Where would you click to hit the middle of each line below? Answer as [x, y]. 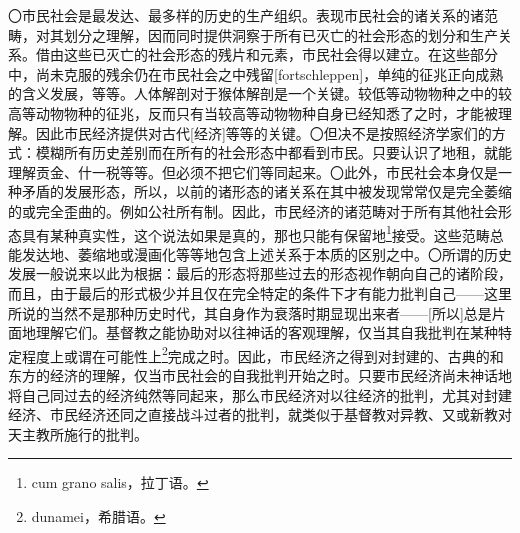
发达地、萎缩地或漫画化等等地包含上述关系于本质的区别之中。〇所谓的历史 [266, 253]
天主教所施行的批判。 [78, 433]
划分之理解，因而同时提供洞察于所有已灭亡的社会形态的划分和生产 [280, 34]
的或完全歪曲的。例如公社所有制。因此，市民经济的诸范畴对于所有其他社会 [253, 210]
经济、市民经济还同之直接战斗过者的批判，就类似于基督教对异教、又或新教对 [260, 414]
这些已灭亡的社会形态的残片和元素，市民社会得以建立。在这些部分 [280, 54]
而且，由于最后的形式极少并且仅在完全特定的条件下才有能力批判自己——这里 [260, 292]
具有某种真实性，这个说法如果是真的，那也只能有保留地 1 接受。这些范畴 [255, 233]
